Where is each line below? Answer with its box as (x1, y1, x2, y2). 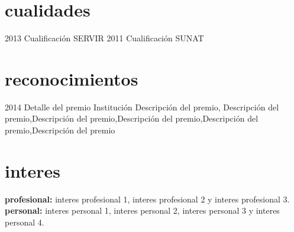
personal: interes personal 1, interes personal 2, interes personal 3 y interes (5, 204, 280, 217)
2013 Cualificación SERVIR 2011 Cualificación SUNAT (5, 32, 204, 44)
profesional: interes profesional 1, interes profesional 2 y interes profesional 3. (5, 192, 290, 205)
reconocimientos (5, 66, 138, 90)
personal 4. (5, 215, 44, 228)
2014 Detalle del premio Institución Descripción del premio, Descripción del (5, 100, 279, 113)
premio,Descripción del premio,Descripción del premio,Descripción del (5, 112, 259, 125)
